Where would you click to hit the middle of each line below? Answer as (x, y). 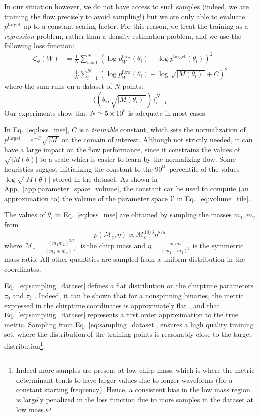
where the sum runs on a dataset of (58, 86)
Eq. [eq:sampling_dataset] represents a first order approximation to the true (121, 315)
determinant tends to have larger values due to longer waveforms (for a (124, 379)
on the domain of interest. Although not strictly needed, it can (157, 139)
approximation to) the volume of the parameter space (86, 198)
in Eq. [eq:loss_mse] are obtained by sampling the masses (143, 215)
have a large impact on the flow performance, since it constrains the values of (122, 149)
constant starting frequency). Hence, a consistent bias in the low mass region (133, 389)
